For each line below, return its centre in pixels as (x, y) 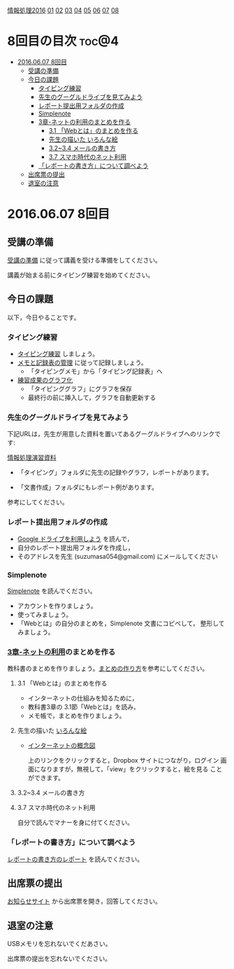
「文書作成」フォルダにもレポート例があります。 (88, 487)
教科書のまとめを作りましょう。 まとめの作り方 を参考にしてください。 (108, 669)
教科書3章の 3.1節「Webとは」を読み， (83, 707)
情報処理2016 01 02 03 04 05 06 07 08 (63, 10)
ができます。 (46, 778)
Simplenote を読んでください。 (52, 591)
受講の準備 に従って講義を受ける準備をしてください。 (85, 260)
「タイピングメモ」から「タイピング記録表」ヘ (95, 371)
